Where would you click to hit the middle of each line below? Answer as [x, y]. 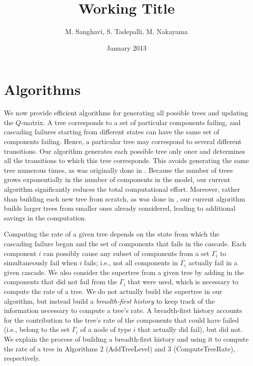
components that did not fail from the [61, 282]
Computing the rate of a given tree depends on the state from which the [112, 234]
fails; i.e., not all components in [131, 263]
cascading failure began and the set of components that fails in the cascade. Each [125, 243]
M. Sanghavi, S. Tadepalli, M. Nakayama [126, 31]
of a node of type [106, 329]
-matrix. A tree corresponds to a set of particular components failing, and [131, 122]
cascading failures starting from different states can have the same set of [112, 132]
